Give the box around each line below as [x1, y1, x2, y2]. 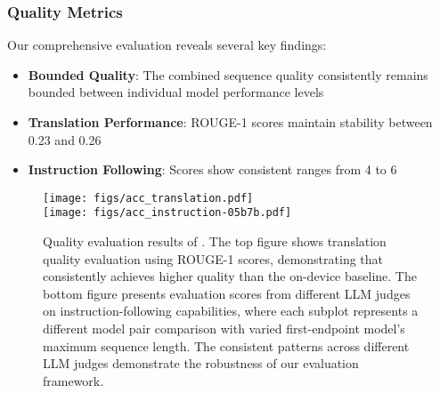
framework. [43, 371, 104, 389]
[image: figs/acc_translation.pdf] [43, 191, 254, 205]
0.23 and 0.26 [28, 130, 102, 148]
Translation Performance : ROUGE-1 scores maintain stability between [28, 113, 433, 131]
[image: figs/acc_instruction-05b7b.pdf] [43, 206, 292, 220]
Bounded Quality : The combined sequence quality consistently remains [28, 65, 428, 84]
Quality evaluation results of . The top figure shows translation [43, 232, 387, 251]
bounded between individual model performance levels [28, 83, 324, 101]
